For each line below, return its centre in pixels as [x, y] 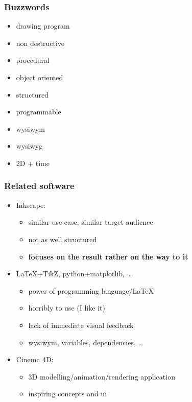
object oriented [40, 77]
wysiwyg [29, 146]
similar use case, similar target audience [91, 222]
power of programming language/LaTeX [91, 290]
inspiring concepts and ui [68, 394]
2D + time [33, 163]
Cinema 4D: [35, 359]
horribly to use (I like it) [67, 308]
